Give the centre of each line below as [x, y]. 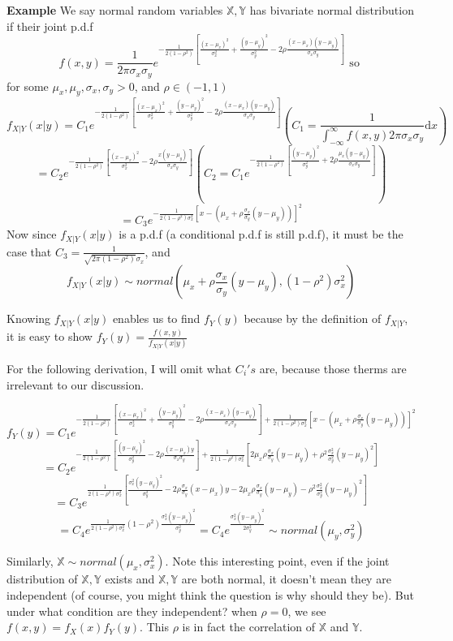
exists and [130, 579]
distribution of [42, 579]
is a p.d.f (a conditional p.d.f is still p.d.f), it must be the [261, 234]
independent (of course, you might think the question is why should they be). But [210, 595]
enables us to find [156, 318]
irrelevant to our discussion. [75, 384]
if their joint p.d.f [50, 26]
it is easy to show [50, 336]
